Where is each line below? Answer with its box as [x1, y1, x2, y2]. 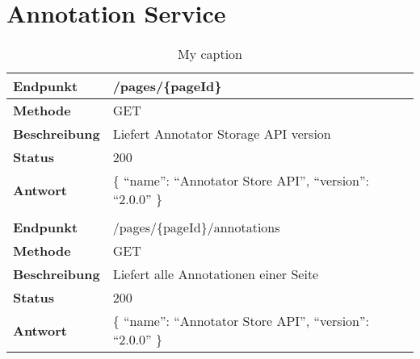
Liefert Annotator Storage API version [112, 124, 331, 144]
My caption [177, 44, 243, 64]
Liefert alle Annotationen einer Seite [112, 265, 319, 284]
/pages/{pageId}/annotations [112, 218, 280, 237]
